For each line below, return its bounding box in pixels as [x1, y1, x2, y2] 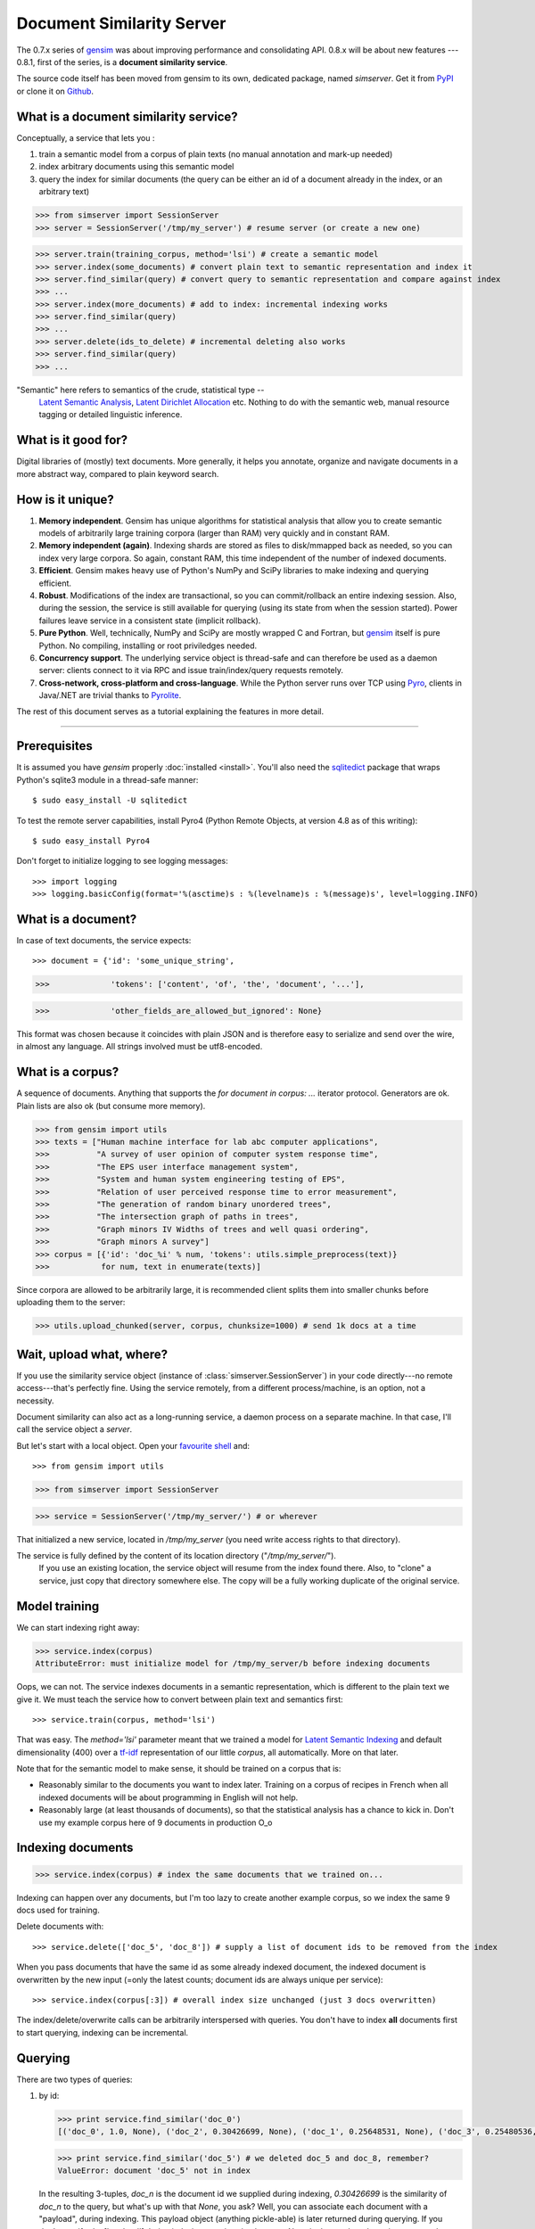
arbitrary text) [38, 186, 90, 197]
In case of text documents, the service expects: [16, 935, 192, 946]
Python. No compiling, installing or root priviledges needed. [38, 640, 258, 651]
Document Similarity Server [16, 13, 226, 33]
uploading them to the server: [16, 1297, 126, 1308]
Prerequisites [16, 738, 93, 753]
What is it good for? [16, 432, 128, 448]
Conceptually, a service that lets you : [16, 132, 155, 143]
